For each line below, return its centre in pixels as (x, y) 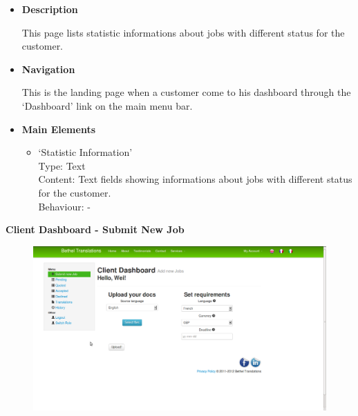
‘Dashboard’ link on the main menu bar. (107, 105)
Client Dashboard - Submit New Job (95, 229)
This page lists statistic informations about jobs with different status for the (183, 32)
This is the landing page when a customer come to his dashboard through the (186, 92)
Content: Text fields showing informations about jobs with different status (195, 179)
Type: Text (62, 165)
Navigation (48, 69)
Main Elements (59, 129)
